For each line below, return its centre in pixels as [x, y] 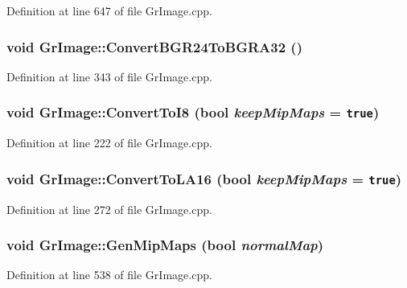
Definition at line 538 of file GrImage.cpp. [109, 275]
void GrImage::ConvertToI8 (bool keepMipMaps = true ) [193, 112]
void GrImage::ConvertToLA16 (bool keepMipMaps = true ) [204, 178]
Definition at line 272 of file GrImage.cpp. [109, 209]
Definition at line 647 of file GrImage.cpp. [109, 10]
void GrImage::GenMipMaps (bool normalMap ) [165, 245]
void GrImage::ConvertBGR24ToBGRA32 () [154, 46]
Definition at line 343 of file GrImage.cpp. [109, 76]
